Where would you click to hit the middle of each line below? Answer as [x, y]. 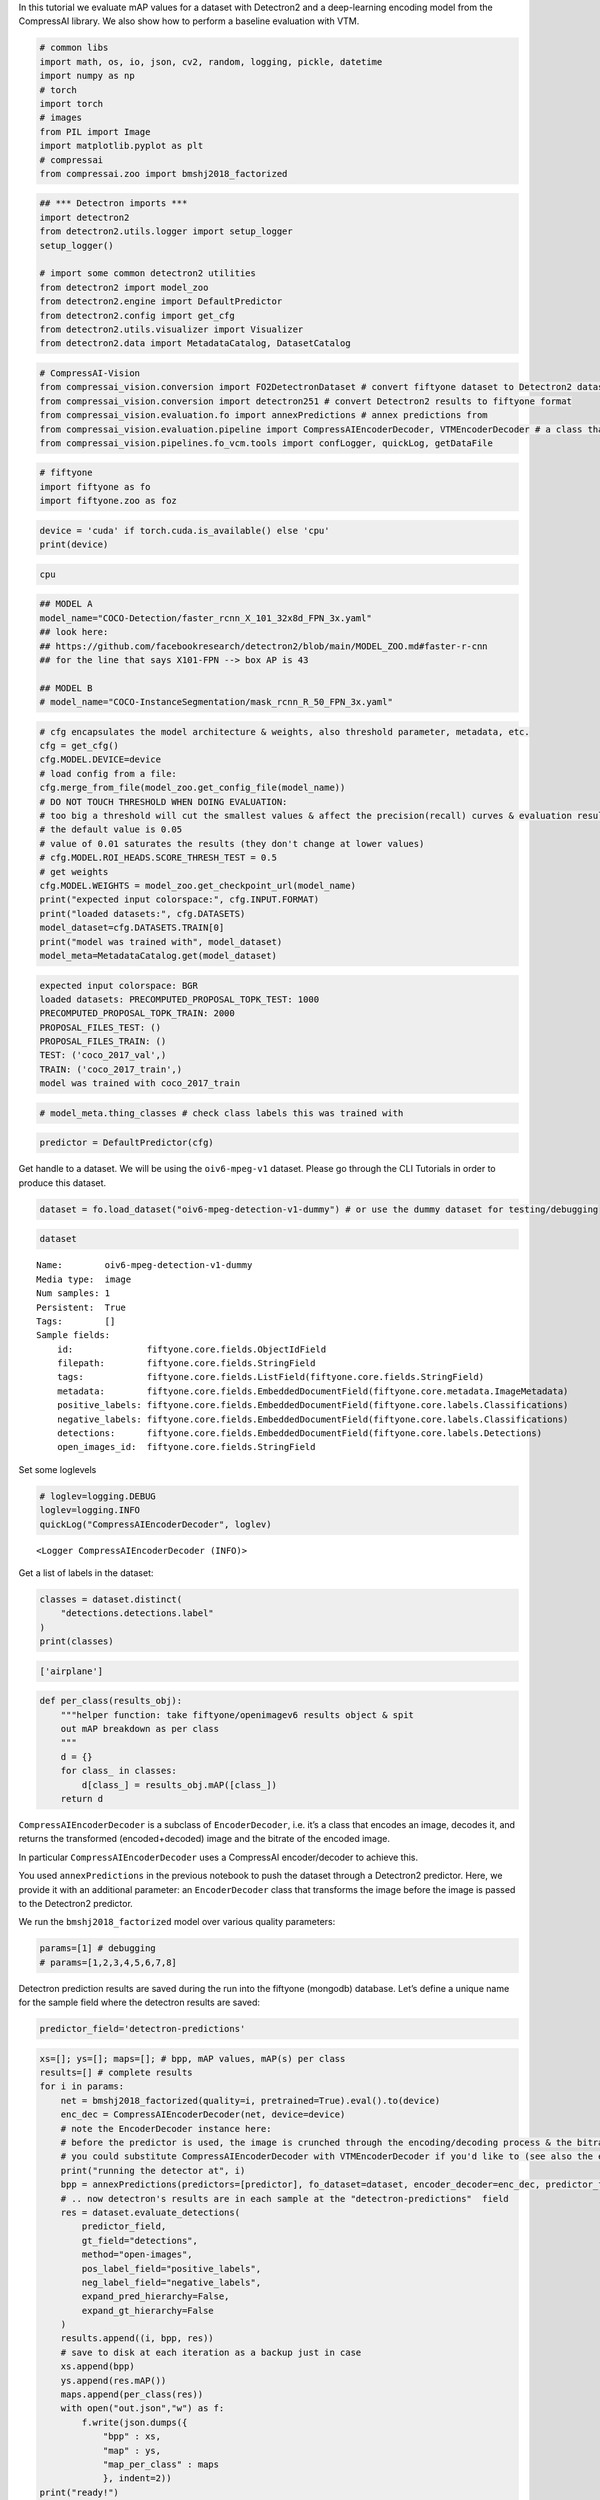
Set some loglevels [57, 1469]
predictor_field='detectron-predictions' [142, 2029]
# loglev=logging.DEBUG [98, 1496]
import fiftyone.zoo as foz [108, 501]
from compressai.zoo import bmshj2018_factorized [163, 173]
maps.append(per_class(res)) [132, 2394]
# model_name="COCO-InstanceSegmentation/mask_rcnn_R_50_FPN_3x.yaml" [216, 702]
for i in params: [82, 2086]
